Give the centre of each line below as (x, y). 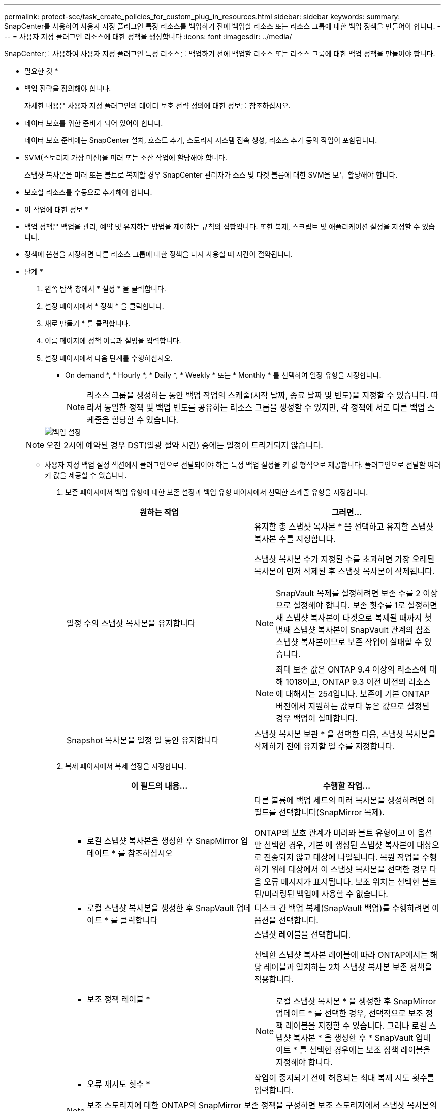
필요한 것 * (41, 71)
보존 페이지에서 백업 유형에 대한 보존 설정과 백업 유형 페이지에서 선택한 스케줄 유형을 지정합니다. (217, 492)
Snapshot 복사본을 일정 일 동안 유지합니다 (143, 740)
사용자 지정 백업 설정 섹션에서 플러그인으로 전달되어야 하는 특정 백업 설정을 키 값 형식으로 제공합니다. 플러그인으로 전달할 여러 (243, 465)
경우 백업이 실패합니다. (317, 718)
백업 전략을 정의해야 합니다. (68, 88)
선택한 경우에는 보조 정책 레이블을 (370, 1050)
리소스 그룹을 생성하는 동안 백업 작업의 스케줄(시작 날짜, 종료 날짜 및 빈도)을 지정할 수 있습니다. (258, 395)
